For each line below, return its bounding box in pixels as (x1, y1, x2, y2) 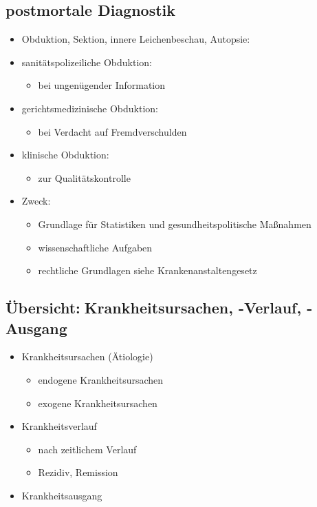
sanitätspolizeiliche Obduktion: (21, 54, 152, 69)
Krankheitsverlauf (21, 419, 97, 433)
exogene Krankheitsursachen (38, 395, 157, 410)
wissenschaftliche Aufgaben (38, 240, 153, 254)
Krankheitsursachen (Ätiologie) (21, 349, 153, 364)
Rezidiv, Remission (38, 465, 118, 479)
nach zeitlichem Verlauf (38, 442, 137, 456)
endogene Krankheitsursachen (38, 372, 164, 386)
